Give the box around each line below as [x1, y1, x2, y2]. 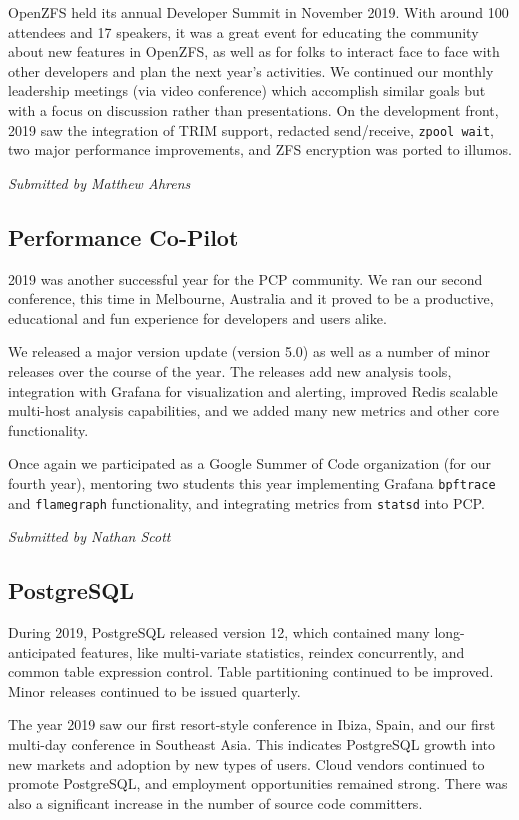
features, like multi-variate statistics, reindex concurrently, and [80, 641, 465, 662]
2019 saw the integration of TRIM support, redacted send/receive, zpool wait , [8, 119, 494, 140]
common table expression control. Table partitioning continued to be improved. [8, 661, 494, 682]
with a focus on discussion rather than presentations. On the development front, [8, 99, 499, 120]
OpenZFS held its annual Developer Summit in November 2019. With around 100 [8, 2, 509, 22]
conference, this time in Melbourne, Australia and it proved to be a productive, [8, 288, 494, 309]
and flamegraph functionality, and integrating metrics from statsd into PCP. [8, 492, 485, 513]
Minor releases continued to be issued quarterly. [8, 680, 301, 701]
